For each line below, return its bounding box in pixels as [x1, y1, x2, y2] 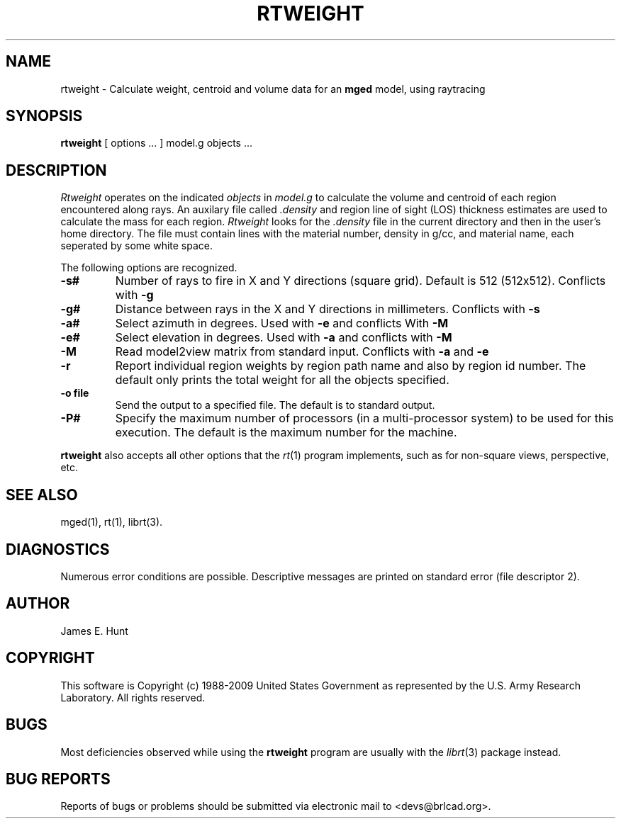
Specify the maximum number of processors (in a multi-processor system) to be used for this [115, 411, 614, 426]
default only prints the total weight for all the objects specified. [115, 373, 449, 388]
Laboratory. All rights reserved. [60, 691, 206, 704]
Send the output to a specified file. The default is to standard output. [115, 399, 435, 412]
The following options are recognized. [60, 261, 237, 274]
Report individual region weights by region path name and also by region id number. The [115, 359, 586, 373]
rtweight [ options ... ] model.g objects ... [60, 137, 253, 149]
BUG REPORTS [6, 769, 111, 788]
